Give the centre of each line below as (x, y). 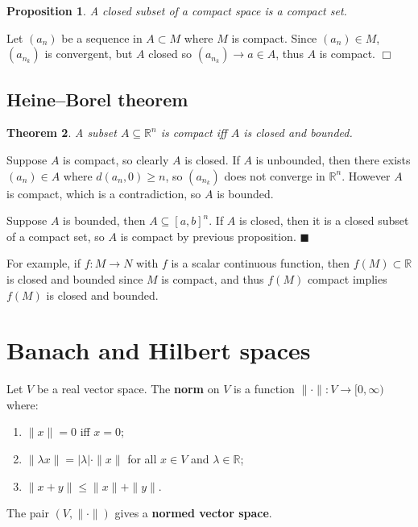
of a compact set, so (56, 236)
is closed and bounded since (75, 278)
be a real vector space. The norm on (128, 389)
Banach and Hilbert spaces (159, 350)
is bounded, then (104, 220)
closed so (170, 54)
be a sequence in (102, 37)
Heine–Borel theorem (97, 99)
